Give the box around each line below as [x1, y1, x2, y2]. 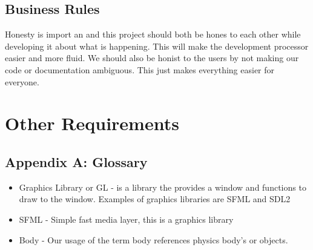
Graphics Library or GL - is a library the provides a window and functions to [19, 180, 306, 193]
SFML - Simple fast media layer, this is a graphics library [19, 212, 234, 225]
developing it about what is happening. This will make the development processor [5, 39, 309, 52]
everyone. [5, 75, 39, 88]
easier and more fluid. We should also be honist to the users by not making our [5, 51, 299, 64]
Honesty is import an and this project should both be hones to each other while [5, 28, 301, 41]
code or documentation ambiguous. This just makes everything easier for [5, 63, 275, 76]
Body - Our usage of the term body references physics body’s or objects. [19, 233, 288, 246]
